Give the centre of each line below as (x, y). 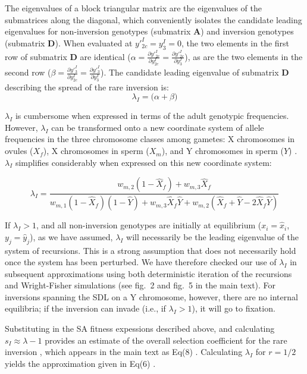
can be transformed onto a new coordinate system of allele (158, 127)
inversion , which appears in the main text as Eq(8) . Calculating (124, 352)
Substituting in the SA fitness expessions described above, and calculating (140, 329)
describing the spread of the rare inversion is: (87, 87)
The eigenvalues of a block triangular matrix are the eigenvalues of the (133, 8)
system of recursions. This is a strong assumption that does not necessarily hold (151, 250)
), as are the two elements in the (244, 56)
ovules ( (19, 151)
